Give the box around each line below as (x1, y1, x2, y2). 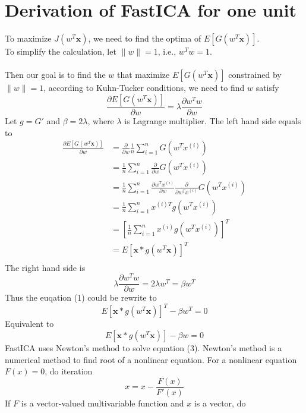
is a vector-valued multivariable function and (21, 396, 184, 409)
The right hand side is (5, 261, 86, 273)
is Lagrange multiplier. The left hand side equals (124, 114, 301, 127)
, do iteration (45, 365, 93, 377)
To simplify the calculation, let (5, 45, 116, 58)
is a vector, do (194, 396, 246, 409)
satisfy (255, 81, 279, 94)
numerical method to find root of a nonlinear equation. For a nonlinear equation (5, 353, 297, 365)
